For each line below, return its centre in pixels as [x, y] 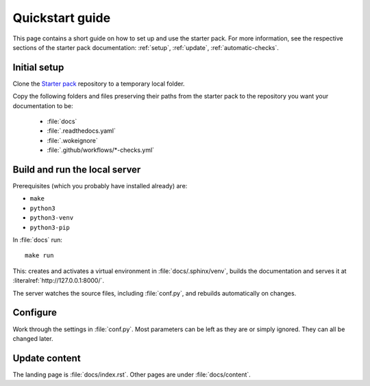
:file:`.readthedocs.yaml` [81, 131]
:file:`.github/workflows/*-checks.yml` [100, 150]
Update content [47, 358]
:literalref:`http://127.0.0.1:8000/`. [59, 281]
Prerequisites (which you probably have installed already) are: [100, 186]
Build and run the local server [77, 170]
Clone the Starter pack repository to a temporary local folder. [99, 83]
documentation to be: [43, 105]
